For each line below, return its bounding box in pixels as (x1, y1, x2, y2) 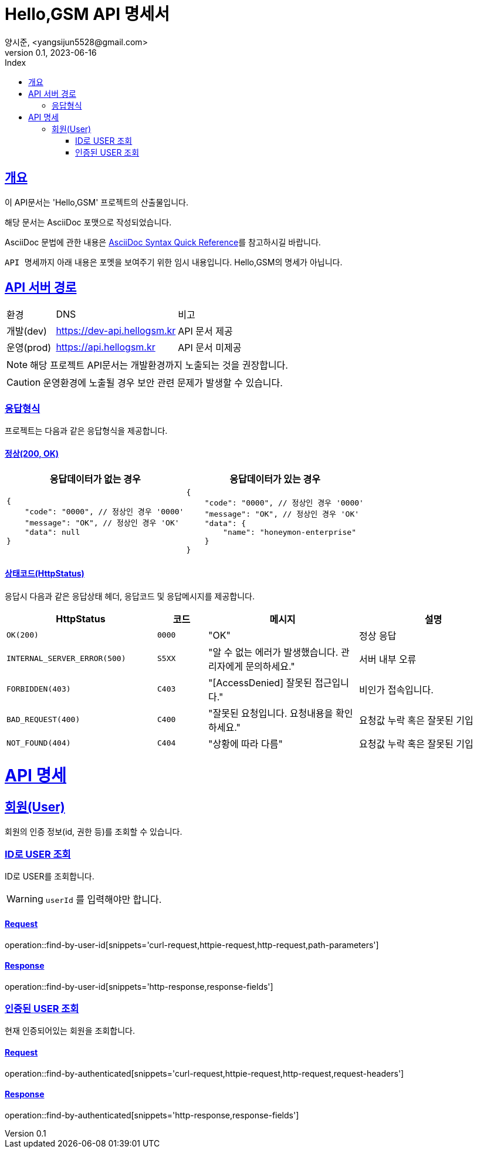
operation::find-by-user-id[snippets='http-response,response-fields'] (5, 981, 273, 992)
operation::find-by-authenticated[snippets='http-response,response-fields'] (5, 1110, 299, 1120)
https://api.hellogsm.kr (56, 341, 155, 353)
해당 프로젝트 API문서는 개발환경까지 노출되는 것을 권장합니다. (30, 359, 288, 372)
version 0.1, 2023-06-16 (5, 47, 97, 58)
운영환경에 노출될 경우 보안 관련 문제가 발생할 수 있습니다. (43, 377, 283, 389)
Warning (6, 893, 43, 905)
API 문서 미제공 (178, 342, 242, 354)
